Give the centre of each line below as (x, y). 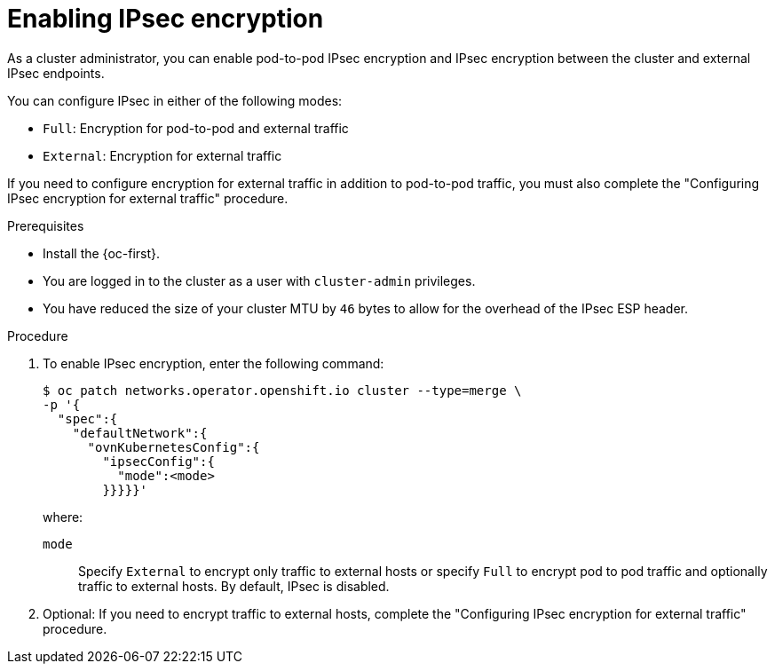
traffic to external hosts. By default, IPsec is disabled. (234, 586)
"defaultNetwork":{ (140, 433)
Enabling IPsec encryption (166, 19)
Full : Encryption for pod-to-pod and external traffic (196, 128)
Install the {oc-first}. (102, 253)
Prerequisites (46, 225)
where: (63, 517)
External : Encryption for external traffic (162, 155)
